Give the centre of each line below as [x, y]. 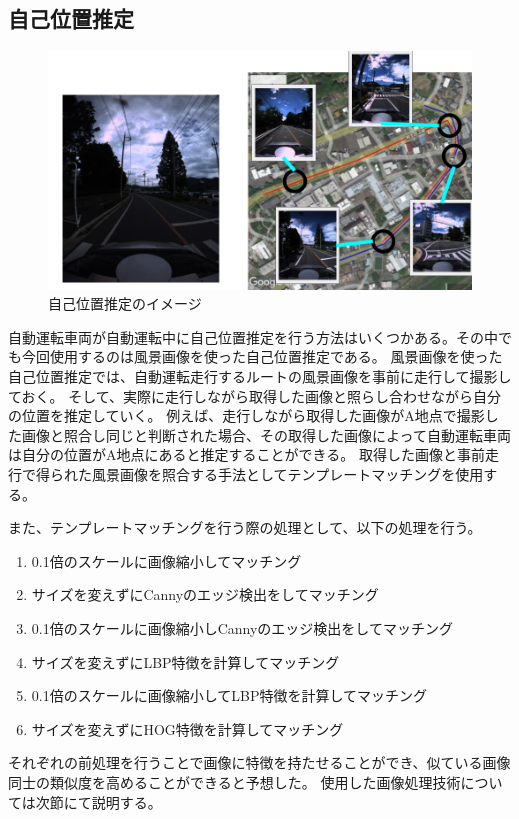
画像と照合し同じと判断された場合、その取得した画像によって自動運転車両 [266, 434]
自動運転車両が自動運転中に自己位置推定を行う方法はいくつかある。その [246, 336]
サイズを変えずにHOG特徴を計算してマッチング [187, 728]
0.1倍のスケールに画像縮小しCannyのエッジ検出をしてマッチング [242, 628]
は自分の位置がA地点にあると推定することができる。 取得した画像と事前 [246, 454]
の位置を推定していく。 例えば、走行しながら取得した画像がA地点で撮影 [246, 415]
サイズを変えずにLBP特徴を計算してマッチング [185, 661]
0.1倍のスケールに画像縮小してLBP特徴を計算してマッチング [229, 695]
